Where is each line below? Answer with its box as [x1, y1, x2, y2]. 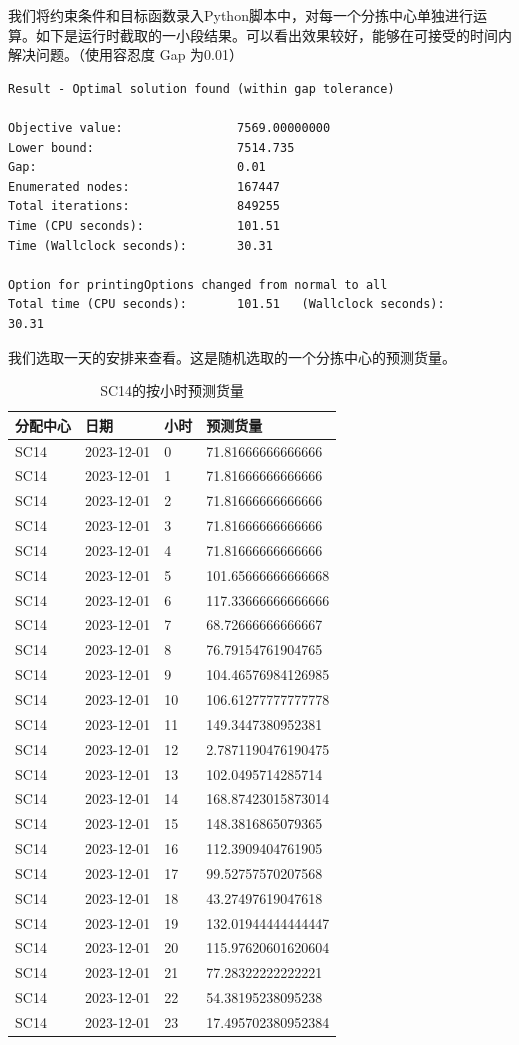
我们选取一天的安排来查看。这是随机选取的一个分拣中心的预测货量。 [8, 346, 456, 367]
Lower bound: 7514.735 [8, 140, 295, 155]
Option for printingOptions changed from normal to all [8, 277, 388, 292]
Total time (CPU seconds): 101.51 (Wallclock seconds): [8, 297, 445, 312]
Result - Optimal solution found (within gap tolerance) [8, 81, 395, 96]
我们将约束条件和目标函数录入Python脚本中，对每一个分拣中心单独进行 [8, 5, 473, 25]
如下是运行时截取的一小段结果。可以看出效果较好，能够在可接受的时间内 [35, 24, 512, 45]
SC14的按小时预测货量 [100, 380, 245, 401]
